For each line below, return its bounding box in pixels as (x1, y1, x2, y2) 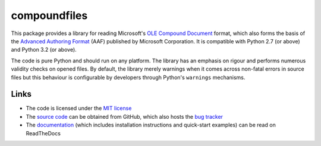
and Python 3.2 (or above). (11, 46, 77, 53)
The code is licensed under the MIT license (26, 104, 132, 112)
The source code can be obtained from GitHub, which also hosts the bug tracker (26, 113, 223, 120)
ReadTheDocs (26, 129, 61, 137)
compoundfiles (11, 9, 88, 22)
